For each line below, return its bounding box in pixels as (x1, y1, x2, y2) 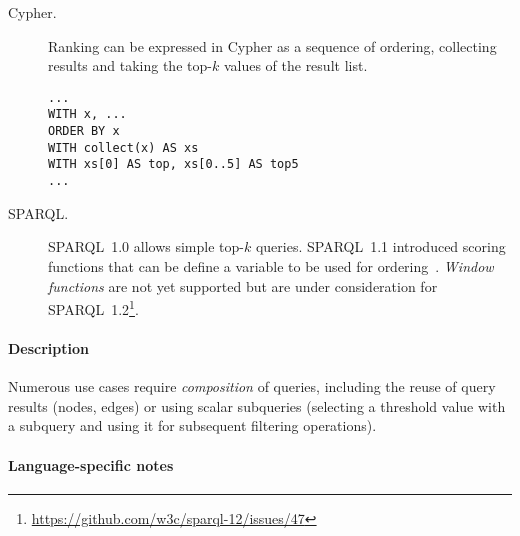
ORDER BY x (48, 124, 120, 139)
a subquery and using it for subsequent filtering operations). (8, 415, 377, 436)
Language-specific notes (8, 454, 174, 475)
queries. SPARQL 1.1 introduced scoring (255, 236, 506, 257)
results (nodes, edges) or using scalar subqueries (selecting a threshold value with (8, 395, 506, 416)
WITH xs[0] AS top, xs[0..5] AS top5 (48, 157, 299, 172)
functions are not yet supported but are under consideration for (48, 275, 438, 296)
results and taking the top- (48, 55, 212, 76)
